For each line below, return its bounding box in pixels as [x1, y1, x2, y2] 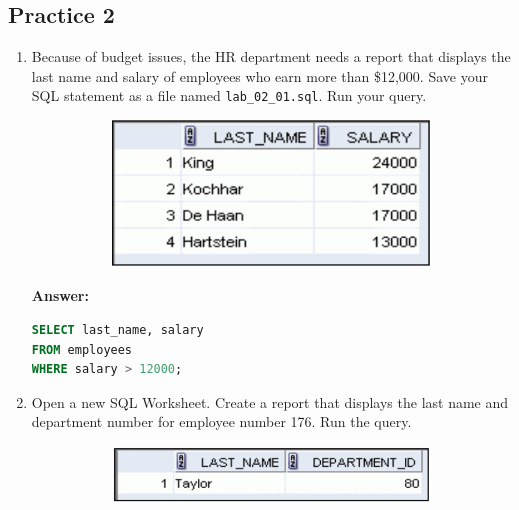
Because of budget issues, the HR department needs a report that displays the [31, 46, 511, 67]
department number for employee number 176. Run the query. [31, 411, 412, 432]
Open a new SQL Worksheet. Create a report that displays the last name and [31, 391, 509, 412]
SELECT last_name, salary [31, 322, 204, 337]
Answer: [31, 285, 89, 306]
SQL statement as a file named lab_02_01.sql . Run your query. [31, 85, 427, 106]
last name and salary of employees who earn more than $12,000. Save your [31, 65, 488, 86]
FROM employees [31, 342, 133, 357]
